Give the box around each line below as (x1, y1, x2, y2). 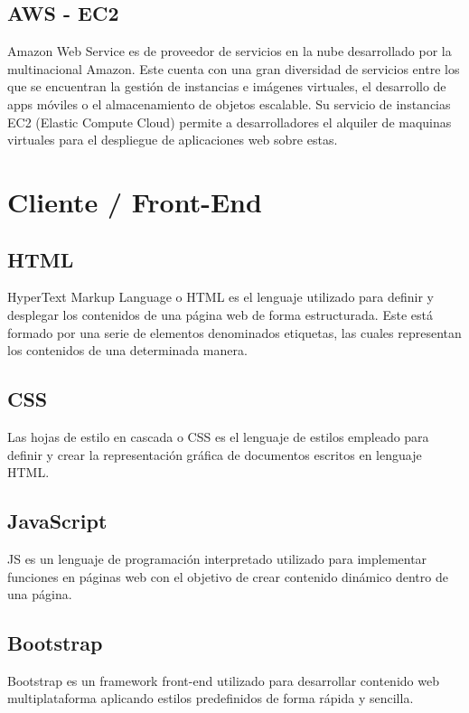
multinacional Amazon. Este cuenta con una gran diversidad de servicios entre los (7, 59, 460, 78)
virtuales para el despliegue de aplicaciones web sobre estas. (7, 130, 338, 149)
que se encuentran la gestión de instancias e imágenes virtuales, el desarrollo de (7, 77, 446, 96)
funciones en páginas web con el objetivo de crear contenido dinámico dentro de (7, 567, 448, 586)
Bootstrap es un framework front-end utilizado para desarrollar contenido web (7, 671, 439, 690)
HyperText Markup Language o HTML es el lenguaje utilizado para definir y (7, 287, 434, 306)
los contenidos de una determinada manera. (7, 341, 248, 360)
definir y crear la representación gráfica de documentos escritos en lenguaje (7, 445, 422, 464)
